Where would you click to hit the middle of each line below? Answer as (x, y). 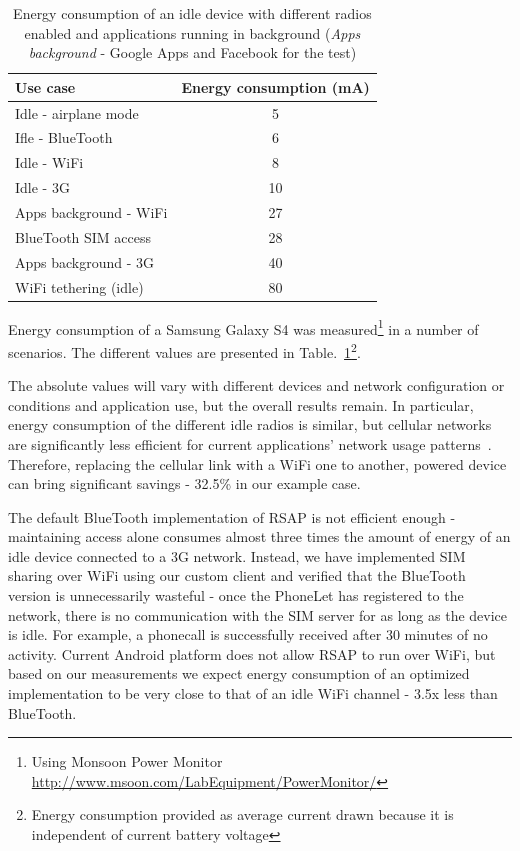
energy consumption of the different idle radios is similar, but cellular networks (250, 424)
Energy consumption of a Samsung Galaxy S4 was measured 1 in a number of (243, 327)
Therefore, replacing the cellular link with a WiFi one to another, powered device (257, 463)
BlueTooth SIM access (83, 236)
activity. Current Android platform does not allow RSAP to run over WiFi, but (252, 653)
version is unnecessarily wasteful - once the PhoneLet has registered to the (236, 595)
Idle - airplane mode (77, 112)
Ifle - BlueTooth (64, 137)
